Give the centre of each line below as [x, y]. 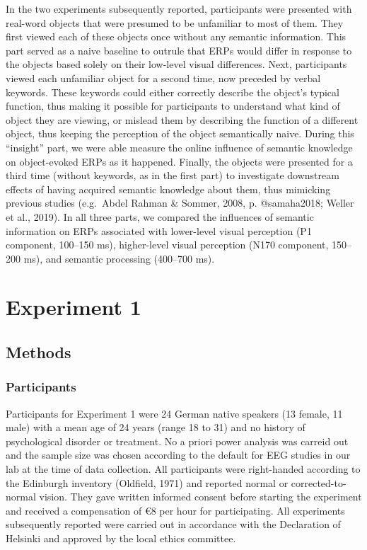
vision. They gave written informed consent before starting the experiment [200, 497]
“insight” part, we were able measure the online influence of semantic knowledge [179, 147]
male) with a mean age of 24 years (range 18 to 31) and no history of [156, 427]
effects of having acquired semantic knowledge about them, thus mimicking [168, 189]
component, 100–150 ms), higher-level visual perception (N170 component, [167, 245]
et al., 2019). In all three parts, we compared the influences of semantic [160, 216]
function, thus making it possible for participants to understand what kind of [173, 106]
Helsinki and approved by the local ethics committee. [121, 538]
